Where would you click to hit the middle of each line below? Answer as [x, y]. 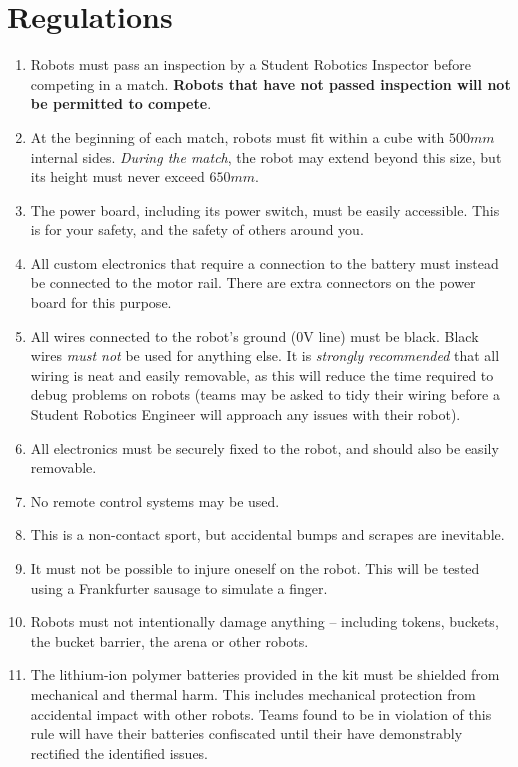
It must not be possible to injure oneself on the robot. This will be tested [255, 568]
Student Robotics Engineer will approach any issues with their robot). [245, 414]
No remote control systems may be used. [155, 500]
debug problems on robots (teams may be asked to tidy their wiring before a [265, 394]
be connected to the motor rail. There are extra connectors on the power [253, 282]
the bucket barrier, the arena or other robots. [169, 640]
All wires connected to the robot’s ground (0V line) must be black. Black [254, 335]
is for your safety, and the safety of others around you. [197, 229]
